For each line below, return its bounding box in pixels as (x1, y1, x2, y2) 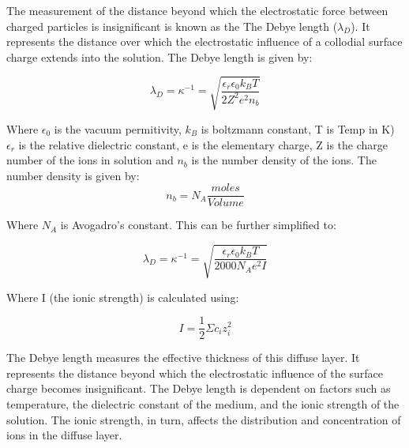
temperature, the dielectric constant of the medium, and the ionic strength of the (6, 395, 400, 412)
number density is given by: (6, 167, 140, 183)
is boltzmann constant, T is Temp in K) (201, 120, 395, 137)
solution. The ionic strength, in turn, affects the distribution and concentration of (6, 411, 401, 427)
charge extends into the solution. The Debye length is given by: (6, 48, 313, 65)
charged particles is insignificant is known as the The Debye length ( (6, 17, 338, 34)
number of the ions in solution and (6, 152, 174, 168)
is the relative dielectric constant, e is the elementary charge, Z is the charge (18, 136, 388, 152)
